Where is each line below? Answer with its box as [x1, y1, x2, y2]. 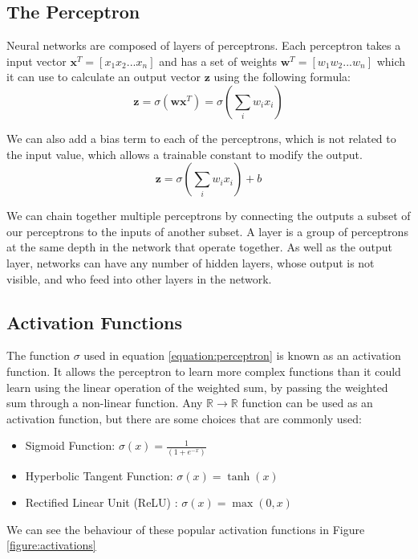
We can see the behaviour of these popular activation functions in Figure [6, 520, 365, 537]
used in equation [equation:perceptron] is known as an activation [83, 347, 401, 364]
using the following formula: [213, 68, 351, 85]
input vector [6, 52, 67, 69]
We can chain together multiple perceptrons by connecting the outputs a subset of [6, 207, 411, 224]
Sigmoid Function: [25, 437, 116, 454]
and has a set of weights [159, 52, 278, 69]
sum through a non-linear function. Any [6, 394, 203, 411]
